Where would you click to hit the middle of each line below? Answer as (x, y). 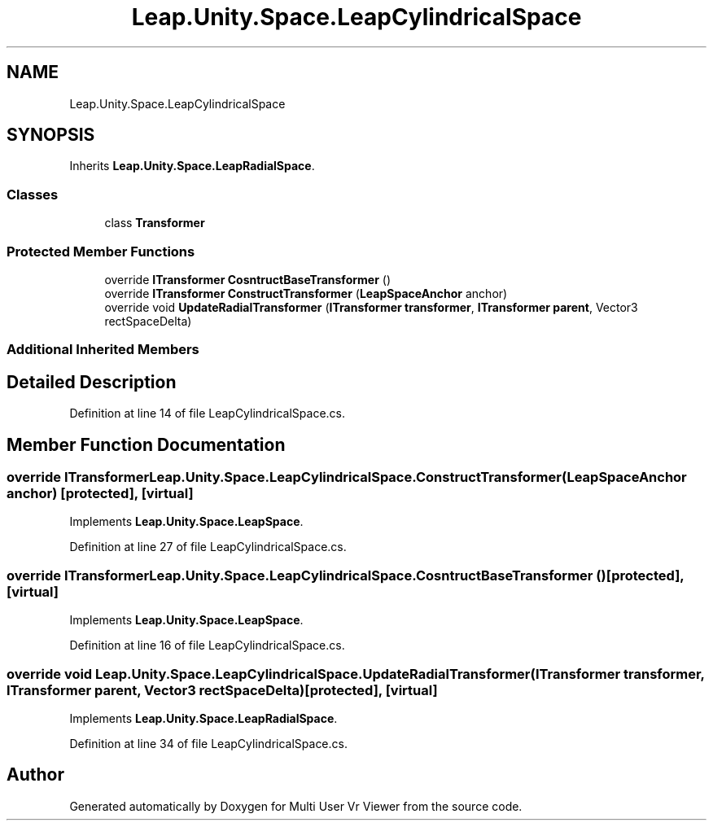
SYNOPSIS (51, 135)
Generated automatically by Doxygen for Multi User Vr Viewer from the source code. (296, 806)
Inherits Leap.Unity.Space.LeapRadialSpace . (192, 166)
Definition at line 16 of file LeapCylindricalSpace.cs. (207, 645)
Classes (33, 194)
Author (35, 775)
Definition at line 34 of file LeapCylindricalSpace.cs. (208, 743)
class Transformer (155, 223)
